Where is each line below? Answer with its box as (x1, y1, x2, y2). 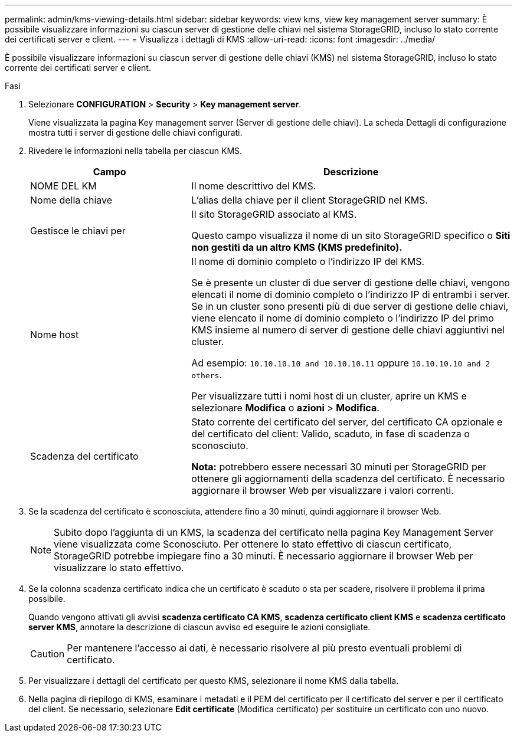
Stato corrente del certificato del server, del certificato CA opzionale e (191, 416, 503, 428)
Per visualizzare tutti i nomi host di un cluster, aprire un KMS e (191, 390, 467, 402)
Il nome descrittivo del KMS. (191, 180, 316, 192)
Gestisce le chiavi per (30, 225, 126, 237)
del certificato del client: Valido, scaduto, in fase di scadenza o (191, 428, 470, 440)
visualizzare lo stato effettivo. (54, 562, 184, 574)
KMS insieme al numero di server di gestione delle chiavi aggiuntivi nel (191, 324, 505, 336)
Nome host (30, 329, 79, 340)
